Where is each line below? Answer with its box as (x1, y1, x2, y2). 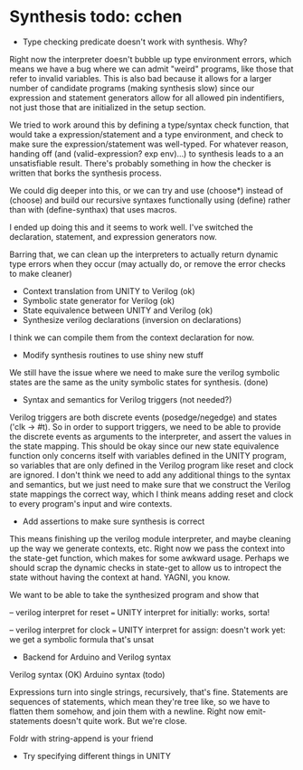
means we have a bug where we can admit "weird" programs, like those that (9, 63, 294, 74)
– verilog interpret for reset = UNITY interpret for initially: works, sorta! (9, 606, 270, 617)
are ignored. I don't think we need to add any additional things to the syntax (9, 469, 291, 480)
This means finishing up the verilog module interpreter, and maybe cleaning (9, 533, 291, 544)
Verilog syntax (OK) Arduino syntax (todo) (9, 669, 166, 680)
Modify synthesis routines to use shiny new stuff (22, 349, 204, 360)
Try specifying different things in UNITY (22, 750, 172, 761)
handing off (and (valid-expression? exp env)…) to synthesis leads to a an (9, 147, 284, 159)
